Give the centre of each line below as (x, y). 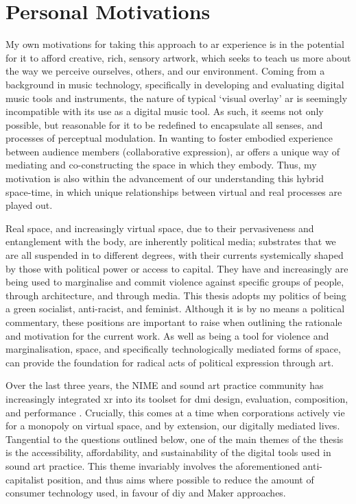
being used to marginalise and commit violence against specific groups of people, (175, 282)
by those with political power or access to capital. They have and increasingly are (177, 268)
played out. (29, 205)
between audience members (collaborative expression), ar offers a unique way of (173, 151)
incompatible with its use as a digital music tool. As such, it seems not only (165, 111)
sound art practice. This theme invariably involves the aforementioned (153, 465)
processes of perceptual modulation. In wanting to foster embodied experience (169, 138)
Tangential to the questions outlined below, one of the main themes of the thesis (175, 439)
